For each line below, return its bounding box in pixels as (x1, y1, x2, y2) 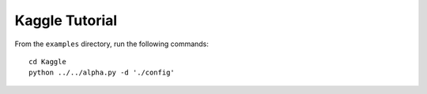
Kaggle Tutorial (14, 12, 118, 29)
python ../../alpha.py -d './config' (28, 68, 176, 78)
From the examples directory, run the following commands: (14, 39, 210, 49)
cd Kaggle (28, 57, 66, 66)
